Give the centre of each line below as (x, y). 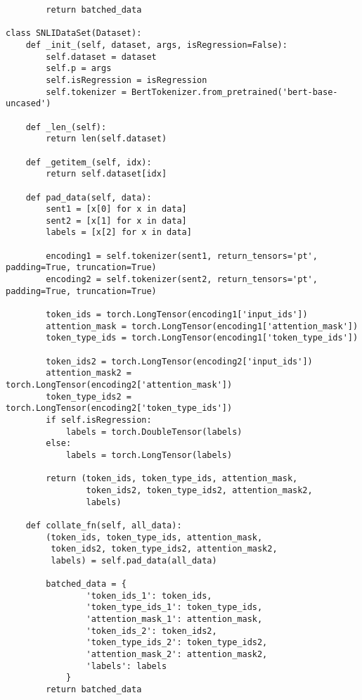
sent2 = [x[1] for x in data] (116, 221)
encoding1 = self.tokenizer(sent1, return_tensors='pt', (182, 256)
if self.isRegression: (99, 420)
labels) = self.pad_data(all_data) (134, 560)
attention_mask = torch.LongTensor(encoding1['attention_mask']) (202, 326)
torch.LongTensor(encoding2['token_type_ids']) (119, 408)
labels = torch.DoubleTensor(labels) (154, 432)
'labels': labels (127, 666)
